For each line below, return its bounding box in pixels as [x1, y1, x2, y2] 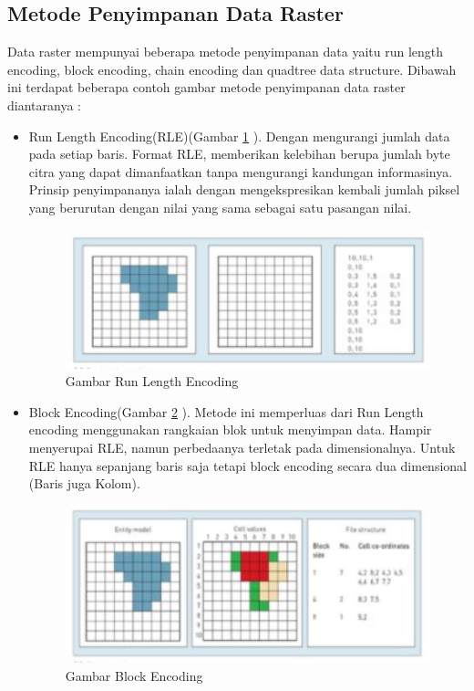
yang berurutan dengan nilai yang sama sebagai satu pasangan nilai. [28, 197, 412, 216]
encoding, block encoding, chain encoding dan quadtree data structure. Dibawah [7, 59, 457, 79]
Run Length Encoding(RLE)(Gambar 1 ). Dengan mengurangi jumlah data [28, 126, 450, 145]
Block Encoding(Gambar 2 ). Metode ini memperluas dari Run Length [28, 402, 424, 421]
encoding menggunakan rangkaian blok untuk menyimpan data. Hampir [28, 420, 432, 439]
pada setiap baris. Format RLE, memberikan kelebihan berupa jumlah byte [28, 144, 450, 163]
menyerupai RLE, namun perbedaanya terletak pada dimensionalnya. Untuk [28, 437, 456, 456]
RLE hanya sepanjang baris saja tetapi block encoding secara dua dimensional [28, 455, 467, 475]
